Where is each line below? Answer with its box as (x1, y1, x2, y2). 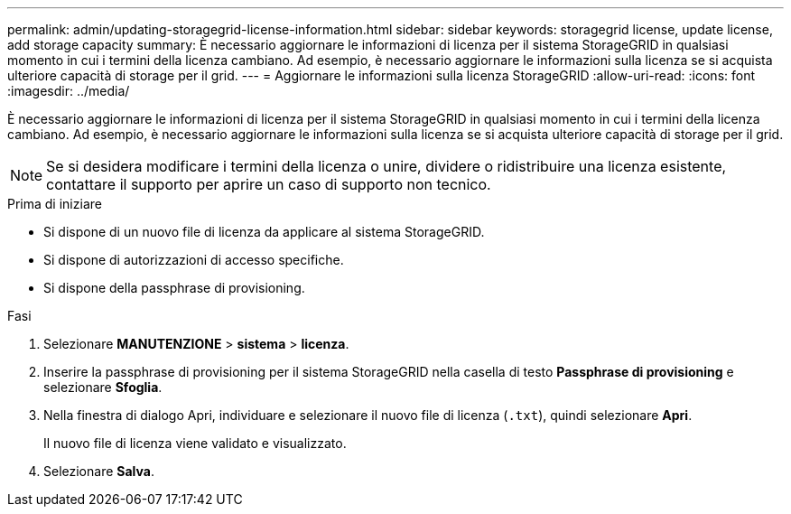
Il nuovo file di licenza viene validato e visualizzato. (43, 435, 347, 451)
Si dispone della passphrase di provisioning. (43, 280, 305, 295)
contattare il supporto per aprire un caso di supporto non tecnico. (46, 175, 491, 193)
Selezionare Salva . (43, 463, 154, 479)
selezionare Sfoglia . (43, 379, 163, 395)
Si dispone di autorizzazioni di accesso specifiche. (43, 252, 344, 267)
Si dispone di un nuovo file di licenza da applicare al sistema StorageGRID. (43, 224, 485, 239)
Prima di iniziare (7, 196, 102, 211)
